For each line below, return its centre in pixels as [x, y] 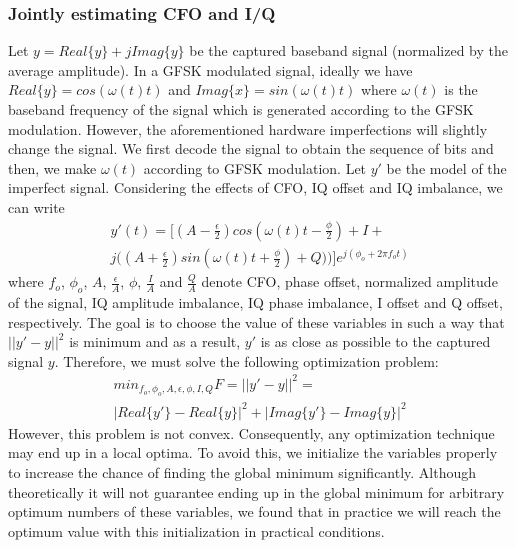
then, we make [52, 167]
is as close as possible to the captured [375, 341]
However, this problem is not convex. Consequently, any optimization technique [251, 432]
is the [461, 89]
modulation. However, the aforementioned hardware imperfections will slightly [248, 128]
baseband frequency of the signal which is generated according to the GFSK [241, 109]
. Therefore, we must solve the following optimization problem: [246, 360]
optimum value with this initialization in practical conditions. [196, 530]
